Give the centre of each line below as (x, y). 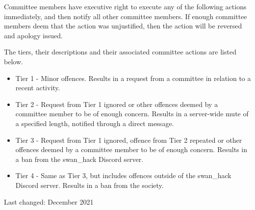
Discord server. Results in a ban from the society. (89, 185)
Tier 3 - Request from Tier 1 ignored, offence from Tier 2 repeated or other (129, 140)
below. (13, 61)
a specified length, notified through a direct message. (95, 123)
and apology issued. (33, 35)
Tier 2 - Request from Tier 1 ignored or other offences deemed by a (117, 104)
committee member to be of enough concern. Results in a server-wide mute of (132, 114)
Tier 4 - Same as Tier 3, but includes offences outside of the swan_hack (123, 175)
